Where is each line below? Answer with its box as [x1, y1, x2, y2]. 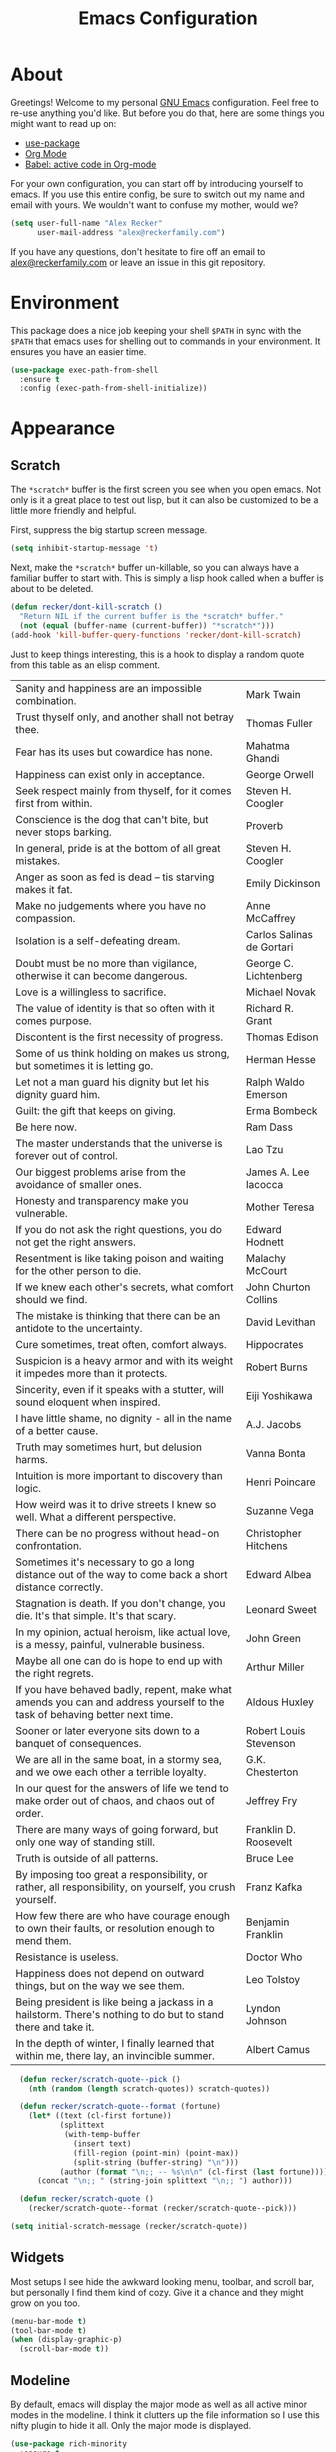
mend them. [15, 1933, 72, 1947]
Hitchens [245, 1538, 288, 1552]
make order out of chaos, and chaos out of [15, 1793, 216, 1807]
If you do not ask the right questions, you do [15, 1222, 223, 1236]
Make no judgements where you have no [15, 898, 207, 912]
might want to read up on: [10, 117, 117, 129]
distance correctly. [15, 1580, 104, 1594]
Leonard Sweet [245, 1602, 317, 1616]
